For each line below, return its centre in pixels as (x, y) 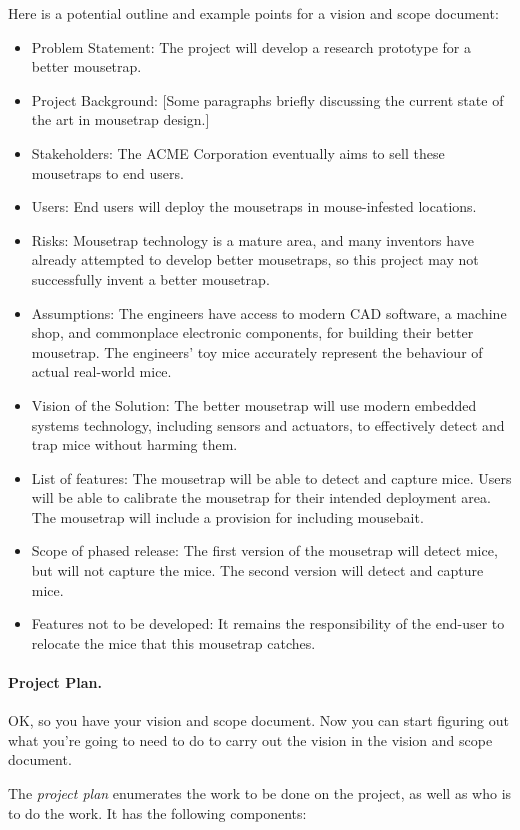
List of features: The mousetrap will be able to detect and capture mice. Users (271, 477)
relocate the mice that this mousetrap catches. (173, 642)
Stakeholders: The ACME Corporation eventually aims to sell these (238, 152)
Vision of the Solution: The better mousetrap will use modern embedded (254, 404)
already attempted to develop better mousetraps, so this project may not (255, 259)
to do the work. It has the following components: (157, 812)
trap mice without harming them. (134, 444)
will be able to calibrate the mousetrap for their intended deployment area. (261, 497)
